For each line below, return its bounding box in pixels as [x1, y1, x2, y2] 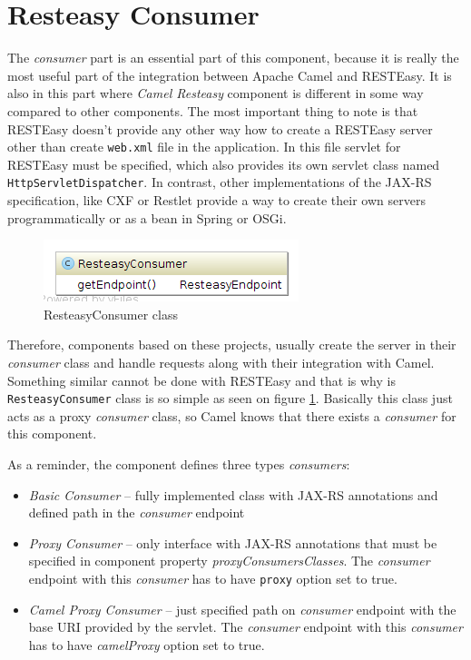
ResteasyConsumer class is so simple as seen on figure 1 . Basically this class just [7, 389, 453, 408]
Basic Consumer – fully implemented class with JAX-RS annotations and [28, 485, 438, 504]
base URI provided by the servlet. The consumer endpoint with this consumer [28, 617, 463, 636]
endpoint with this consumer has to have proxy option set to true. [28, 568, 397, 587]
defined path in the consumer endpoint [28, 503, 245, 522]
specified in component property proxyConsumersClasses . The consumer [28, 551, 430, 570]
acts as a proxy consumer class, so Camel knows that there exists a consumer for [7, 406, 456, 425]
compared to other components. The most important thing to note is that [7, 101, 418, 120]
